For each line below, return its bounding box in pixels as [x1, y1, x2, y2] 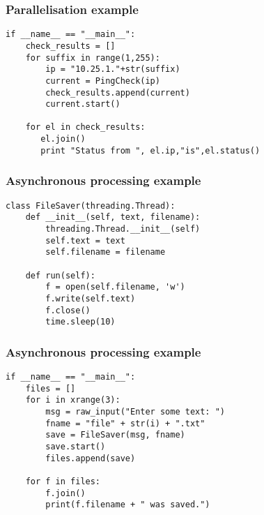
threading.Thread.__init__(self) [45, 223, 201, 234]
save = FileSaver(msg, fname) [45, 430, 185, 440]
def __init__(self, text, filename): [25, 212, 201, 223]
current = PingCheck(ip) [45, 75, 160, 86]
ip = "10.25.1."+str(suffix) [45, 64, 180, 75]
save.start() [45, 442, 106, 452]
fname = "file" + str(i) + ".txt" [45, 418, 205, 428]
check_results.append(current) [45, 87, 190, 98]
